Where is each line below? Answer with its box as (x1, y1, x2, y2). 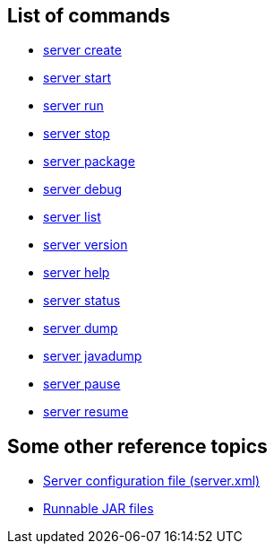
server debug (43, 181, 123, 197)
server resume (43, 404, 129, 420)
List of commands (7, 4, 171, 27)
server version (43, 237, 128, 253)
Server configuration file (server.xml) (43, 473, 261, 489)
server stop (43, 126, 110, 142)
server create (43, 42, 122, 58)
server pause (43, 376, 121, 392)
